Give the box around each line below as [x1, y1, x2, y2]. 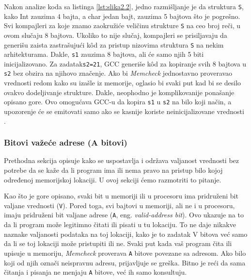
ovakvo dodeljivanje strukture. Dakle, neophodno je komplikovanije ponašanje [4, 87, 235, 97]
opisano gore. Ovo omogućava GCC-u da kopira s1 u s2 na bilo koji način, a [4, 97, 232, 107]
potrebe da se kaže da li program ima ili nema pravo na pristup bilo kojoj [4, 165, 223, 175]
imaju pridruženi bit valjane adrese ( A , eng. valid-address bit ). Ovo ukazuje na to [4, 210, 244, 220]
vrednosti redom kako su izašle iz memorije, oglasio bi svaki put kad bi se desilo [4, 78, 241, 88]
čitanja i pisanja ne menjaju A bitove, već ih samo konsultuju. [4, 267, 187, 277]
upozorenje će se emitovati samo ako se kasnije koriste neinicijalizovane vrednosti [4, 106, 244, 116]
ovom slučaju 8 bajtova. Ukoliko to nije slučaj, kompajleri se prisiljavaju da [4, 30, 227, 40]
